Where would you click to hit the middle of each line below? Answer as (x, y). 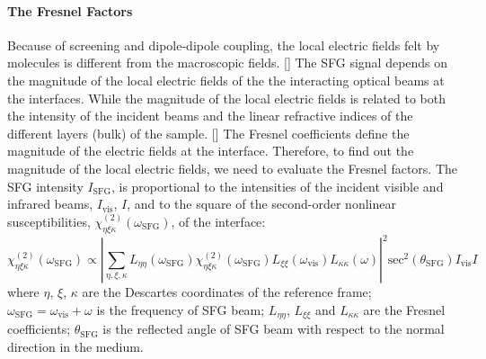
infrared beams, (50, 204)
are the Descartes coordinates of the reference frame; (227, 292)
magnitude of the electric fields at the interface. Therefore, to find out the (211, 151)
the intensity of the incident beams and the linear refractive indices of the (210, 116)
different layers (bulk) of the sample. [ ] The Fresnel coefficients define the (208, 133)
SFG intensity (45, 186)
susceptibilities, (49, 221)
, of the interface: (218, 221)
